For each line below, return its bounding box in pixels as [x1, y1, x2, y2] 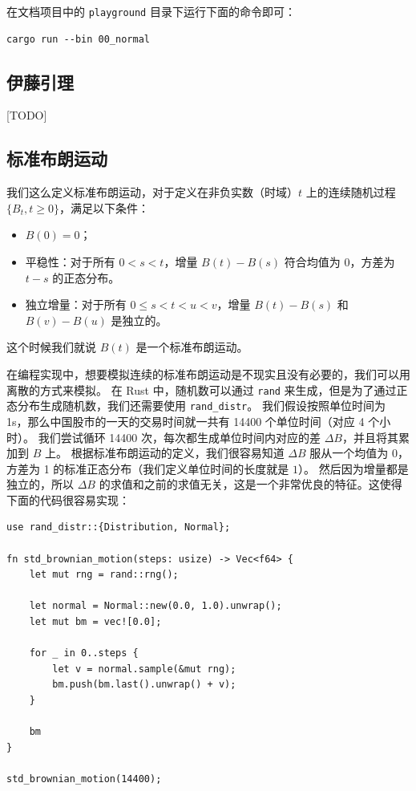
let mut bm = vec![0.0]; [29, 616, 162, 628]
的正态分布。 [52, 269, 120, 286]
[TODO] [6, 107, 47, 124]
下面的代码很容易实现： [6, 491, 130, 508]
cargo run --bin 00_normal [6, 33, 150, 45]
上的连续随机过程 [305, 184, 396, 201]
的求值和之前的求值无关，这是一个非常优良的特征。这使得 [99, 476, 402, 493]
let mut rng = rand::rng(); [29, 569, 179, 581]
